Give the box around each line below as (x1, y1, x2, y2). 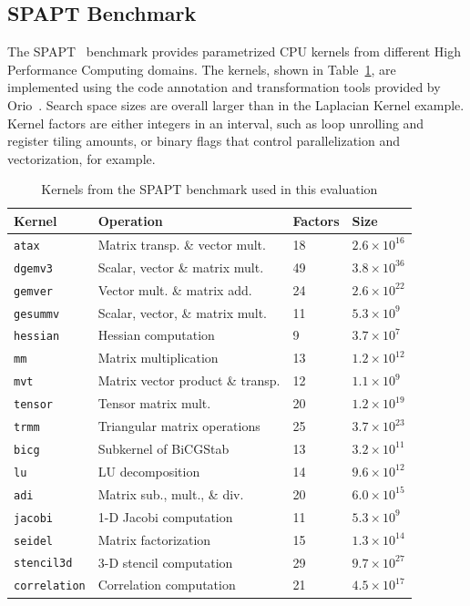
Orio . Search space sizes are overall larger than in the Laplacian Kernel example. (7, 95, 465, 114)
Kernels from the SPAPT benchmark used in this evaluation (41, 180, 378, 199)
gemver (14, 284, 53, 298)
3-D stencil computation (97, 552, 233, 571)
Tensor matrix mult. (97, 394, 211, 413)
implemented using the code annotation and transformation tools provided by (7, 77, 441, 97)
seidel (14, 534, 53, 548)
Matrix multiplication (97, 348, 219, 367)
